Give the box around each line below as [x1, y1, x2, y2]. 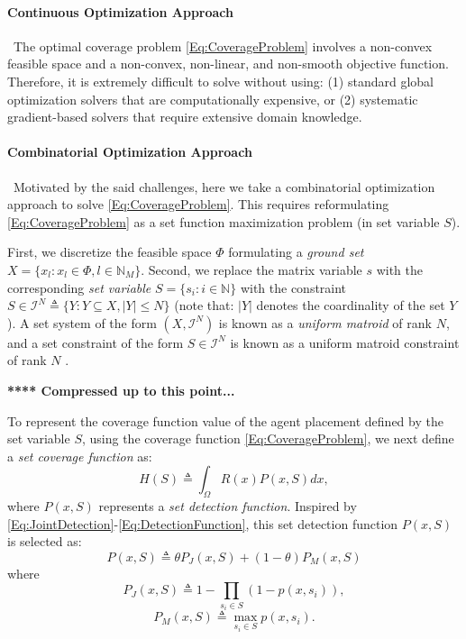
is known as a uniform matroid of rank [218, 313, 432, 332]
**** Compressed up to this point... [7, 380, 235, 399]
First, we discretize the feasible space [7, 242, 212, 261]
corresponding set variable [7, 278, 151, 297]
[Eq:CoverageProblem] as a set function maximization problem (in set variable [7, 212, 440, 231]
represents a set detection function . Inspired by [98, 497, 357, 516]
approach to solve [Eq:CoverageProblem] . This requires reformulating [7, 195, 389, 214]
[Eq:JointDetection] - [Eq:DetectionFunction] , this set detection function [7, 514, 398, 533]
